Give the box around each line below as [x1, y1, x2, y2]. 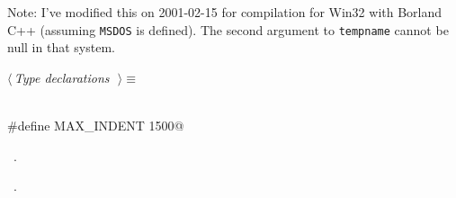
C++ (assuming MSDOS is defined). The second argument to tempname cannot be [7, 20, 449, 39]
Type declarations [13, 67, 110, 86]
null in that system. [7, 38, 115, 57]
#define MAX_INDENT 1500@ [7, 116, 184, 135]
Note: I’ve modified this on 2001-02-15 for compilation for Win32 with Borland [7, 3, 443, 21]
